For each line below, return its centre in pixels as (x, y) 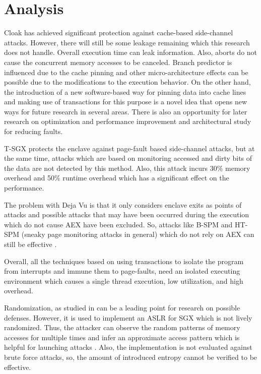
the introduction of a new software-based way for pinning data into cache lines (125, 91)
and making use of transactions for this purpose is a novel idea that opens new (126, 102)
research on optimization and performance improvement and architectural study (128, 121)
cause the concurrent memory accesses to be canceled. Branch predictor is (118, 62)
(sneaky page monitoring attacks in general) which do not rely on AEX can (138, 234)
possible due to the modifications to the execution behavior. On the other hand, (127, 82)
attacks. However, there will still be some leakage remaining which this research (127, 42)
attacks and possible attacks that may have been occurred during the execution (127, 214)
